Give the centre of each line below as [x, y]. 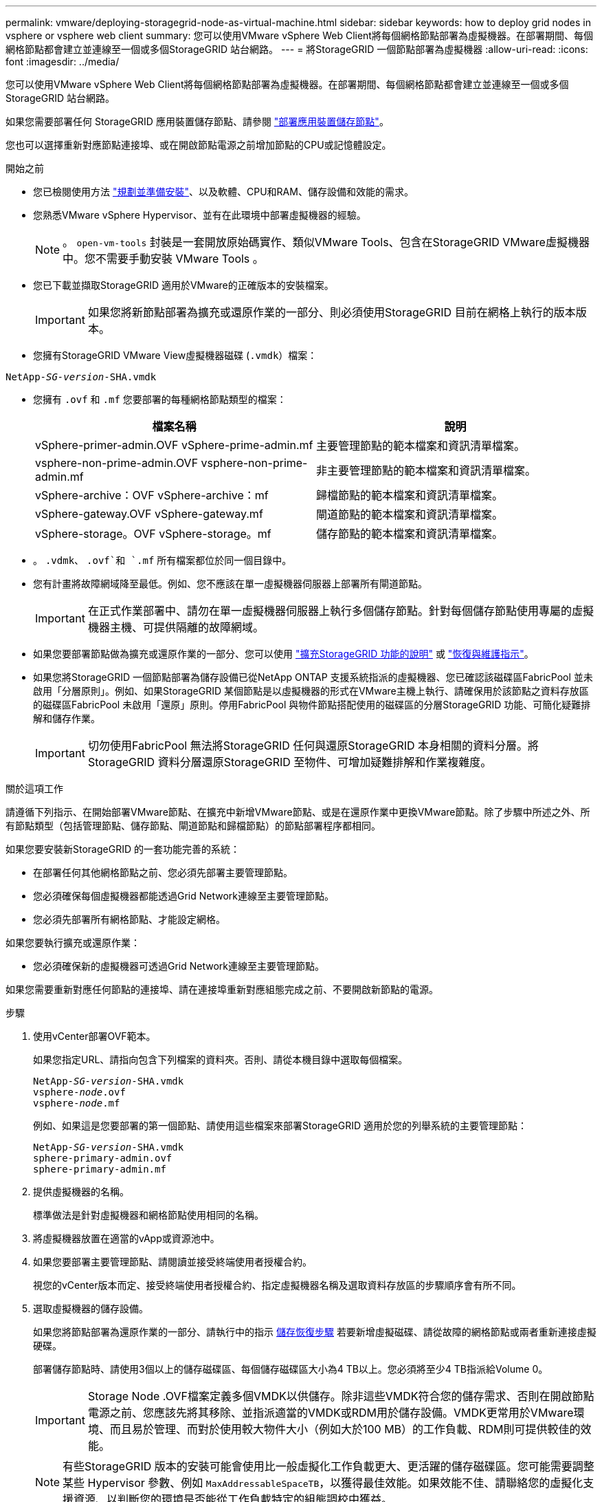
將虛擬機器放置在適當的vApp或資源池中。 [126, 1238]
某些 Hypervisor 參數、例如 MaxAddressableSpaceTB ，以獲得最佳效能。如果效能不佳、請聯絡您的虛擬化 [323, 1483]
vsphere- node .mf [77, 1103]
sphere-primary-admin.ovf [103, 1158]
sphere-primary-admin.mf [100, 1169]
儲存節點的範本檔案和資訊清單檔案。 [410, 534]
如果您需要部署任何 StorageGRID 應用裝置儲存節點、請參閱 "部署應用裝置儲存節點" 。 [197, 121]
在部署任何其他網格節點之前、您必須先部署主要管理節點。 [163, 872]
